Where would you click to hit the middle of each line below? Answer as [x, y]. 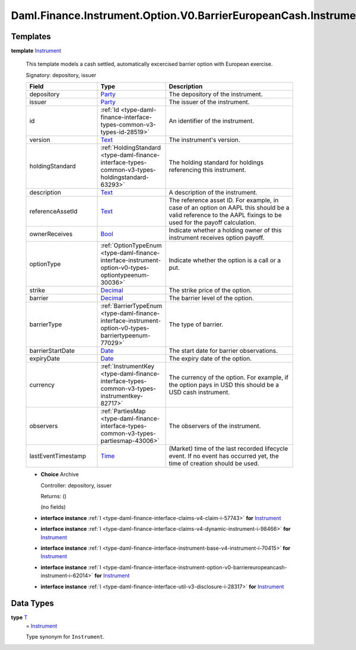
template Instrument [36, 51]
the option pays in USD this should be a [224, 385]
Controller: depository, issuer [76, 485]
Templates [31, 36]
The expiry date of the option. [210, 359]
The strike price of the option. [210, 291]
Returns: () [54, 496]
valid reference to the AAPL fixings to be [225, 215]
